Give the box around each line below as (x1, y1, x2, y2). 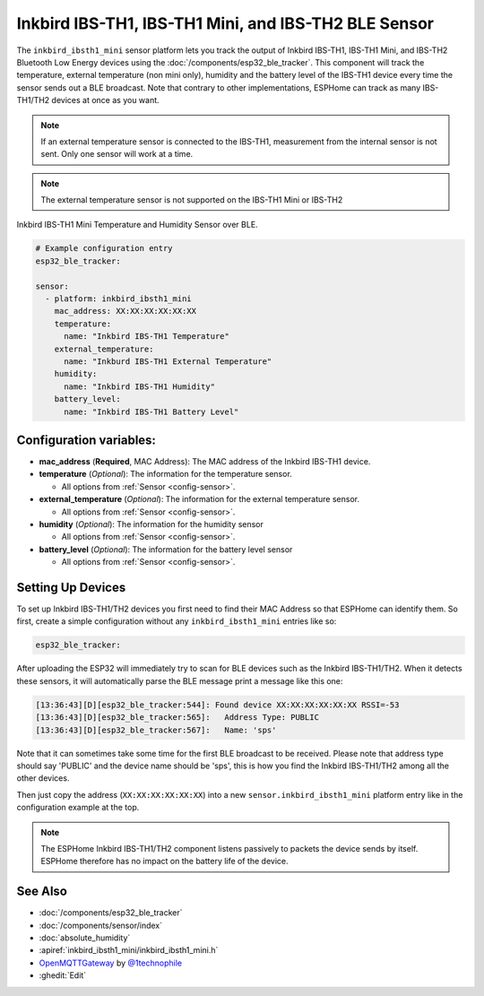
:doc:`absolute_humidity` (39, 932, 131, 943)
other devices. (16, 773, 70, 784)
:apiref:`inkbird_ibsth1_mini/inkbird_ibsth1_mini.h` (39, 945, 219, 956)
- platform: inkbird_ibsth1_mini (45, 294, 192, 304)
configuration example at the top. (16, 802, 140, 813)
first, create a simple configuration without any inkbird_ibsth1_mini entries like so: (16, 616, 337, 627)
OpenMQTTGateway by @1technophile (39, 957, 183, 968)
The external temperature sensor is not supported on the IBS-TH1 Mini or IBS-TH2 (40, 195, 343, 205)
